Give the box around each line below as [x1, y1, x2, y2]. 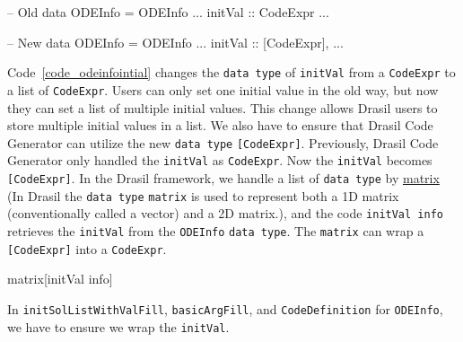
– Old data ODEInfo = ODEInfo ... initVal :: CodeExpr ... [7, 3, 329, 21]
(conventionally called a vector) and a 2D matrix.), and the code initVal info [7, 204, 443, 223]
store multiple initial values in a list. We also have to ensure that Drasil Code [7, 116, 433, 135]
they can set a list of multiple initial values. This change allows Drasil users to [7, 98, 438, 117]
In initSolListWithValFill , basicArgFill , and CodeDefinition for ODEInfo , [7, 299, 443, 318]
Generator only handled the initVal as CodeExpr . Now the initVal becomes [7, 151, 432, 170]
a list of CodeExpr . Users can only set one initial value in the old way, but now [7, 80, 439, 99]
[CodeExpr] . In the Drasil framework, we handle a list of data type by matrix [7, 169, 440, 187]
